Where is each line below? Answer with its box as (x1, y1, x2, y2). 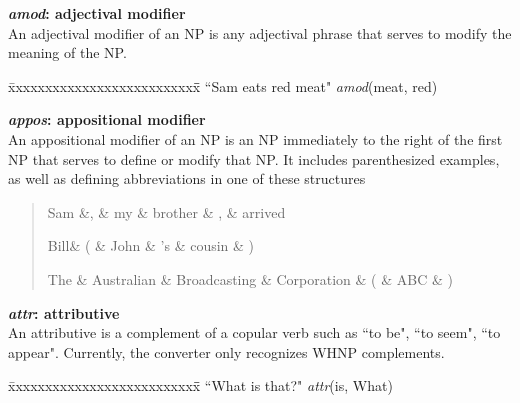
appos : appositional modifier (8, 109, 206, 130)
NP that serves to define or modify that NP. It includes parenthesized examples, (8, 148, 500, 169)
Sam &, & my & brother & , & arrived (47, 201, 286, 222)
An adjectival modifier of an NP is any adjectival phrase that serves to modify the (8, 22, 512, 43)
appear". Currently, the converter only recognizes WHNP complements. (8, 341, 445, 362)
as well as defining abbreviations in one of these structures (8, 168, 366, 189)
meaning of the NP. (8, 42, 127, 63)
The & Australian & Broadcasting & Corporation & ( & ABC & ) (47, 268, 453, 289)
